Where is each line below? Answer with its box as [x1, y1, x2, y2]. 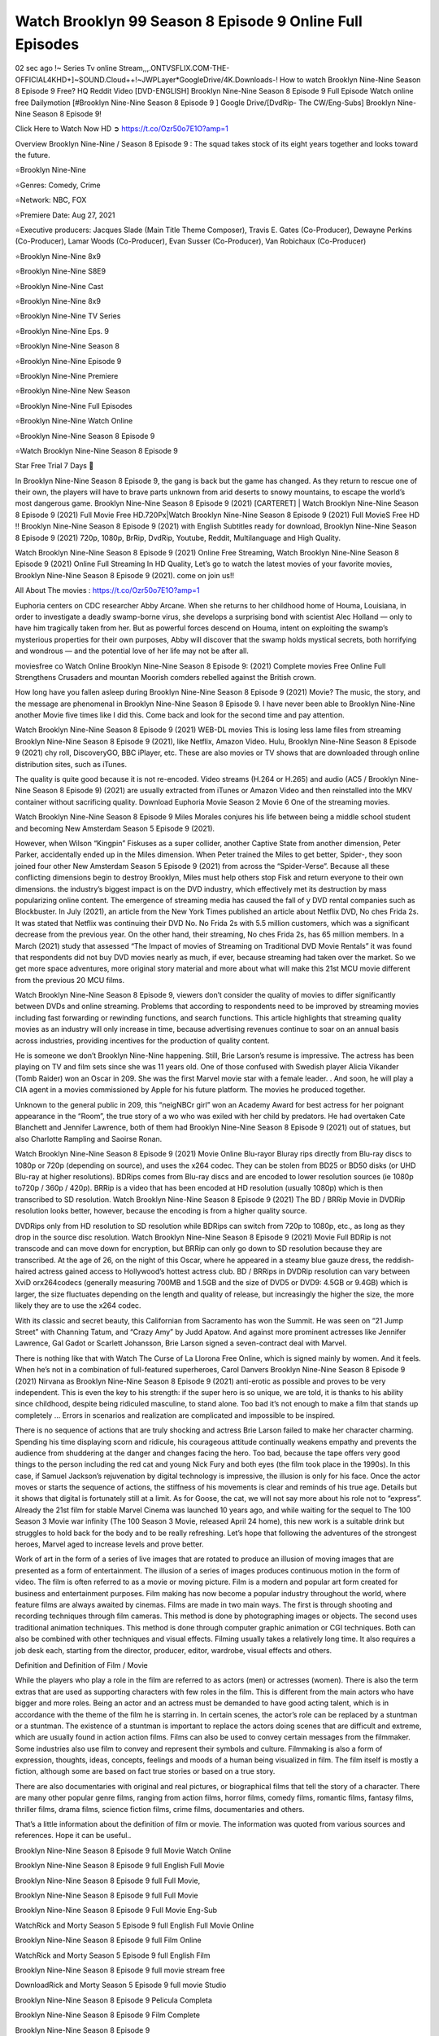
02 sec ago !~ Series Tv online [15, 64, 118, 73]
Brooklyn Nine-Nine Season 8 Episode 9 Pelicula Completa [15, 1995, 213, 2005]
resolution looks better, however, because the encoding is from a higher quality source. [15, 1206, 308, 1216]
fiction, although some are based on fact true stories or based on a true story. [15, 1766, 276, 1776]
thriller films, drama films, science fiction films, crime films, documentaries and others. [15, 1804, 305, 1814]
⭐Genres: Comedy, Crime [15, 180, 101, 190]
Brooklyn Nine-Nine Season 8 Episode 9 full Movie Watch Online [15, 1845, 232, 1855]
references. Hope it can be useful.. [15, 1831, 132, 1841]
